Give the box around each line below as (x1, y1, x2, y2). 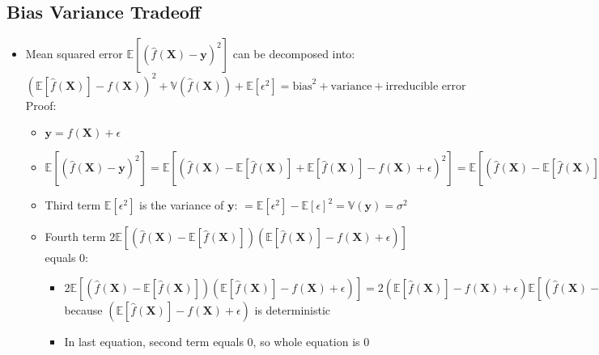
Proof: (25, 96, 57, 113)
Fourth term (45, 228, 106, 245)
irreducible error (385, 80, 466, 92)
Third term (45, 197, 101, 213)
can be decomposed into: (232, 45, 355, 62)
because (64, 301, 103, 318)
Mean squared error (25, 45, 123, 62)
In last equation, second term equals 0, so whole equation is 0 (64, 332, 370, 349)
